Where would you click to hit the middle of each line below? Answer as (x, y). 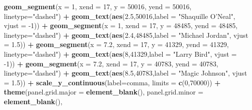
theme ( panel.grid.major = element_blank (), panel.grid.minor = (104, 92)
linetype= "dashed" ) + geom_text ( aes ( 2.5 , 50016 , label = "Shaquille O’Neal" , (120, 16)
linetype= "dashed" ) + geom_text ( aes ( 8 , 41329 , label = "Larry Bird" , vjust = (120, 54)
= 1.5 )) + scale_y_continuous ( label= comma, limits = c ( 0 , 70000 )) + (112, 82)
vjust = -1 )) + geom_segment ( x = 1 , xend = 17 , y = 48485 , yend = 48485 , (121, 25)
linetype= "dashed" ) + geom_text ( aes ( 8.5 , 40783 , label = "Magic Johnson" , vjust (126, 73)
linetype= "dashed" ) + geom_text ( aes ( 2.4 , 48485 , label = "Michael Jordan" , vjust (126, 35)
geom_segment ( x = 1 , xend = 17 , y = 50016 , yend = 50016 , (98, 6)
